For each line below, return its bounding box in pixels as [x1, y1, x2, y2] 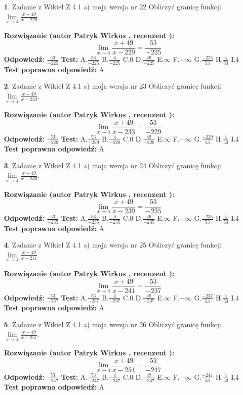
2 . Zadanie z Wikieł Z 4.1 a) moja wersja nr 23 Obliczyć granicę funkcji [4, 81, 221, 91]
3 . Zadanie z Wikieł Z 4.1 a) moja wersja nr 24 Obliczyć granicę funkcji [4, 160, 221, 170]
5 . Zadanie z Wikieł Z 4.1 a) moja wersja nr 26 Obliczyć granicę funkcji [4, 319, 221, 329]
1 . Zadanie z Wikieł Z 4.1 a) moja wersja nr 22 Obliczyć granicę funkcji [4, 1, 221, 11]
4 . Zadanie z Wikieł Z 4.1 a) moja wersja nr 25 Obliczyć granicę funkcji [4, 240, 221, 250]
